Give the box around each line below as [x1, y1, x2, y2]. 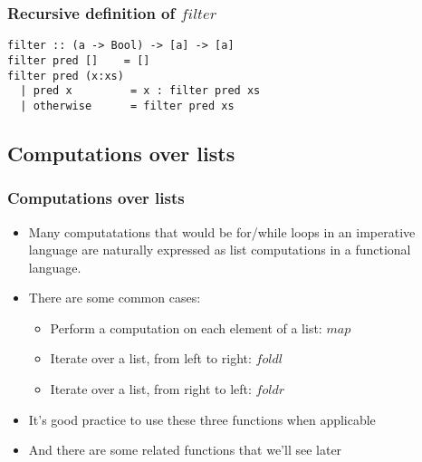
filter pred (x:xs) [7, 69, 124, 82]
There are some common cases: [28, 288, 201, 307]
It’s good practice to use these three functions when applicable [28, 409, 376, 428]
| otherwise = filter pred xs [20, 99, 235, 112]
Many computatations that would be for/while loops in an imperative [28, 222, 416, 241]
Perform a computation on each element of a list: [50, 318, 322, 337]
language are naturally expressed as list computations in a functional [28, 240, 411, 259]
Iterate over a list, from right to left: [50, 380, 252, 399]
